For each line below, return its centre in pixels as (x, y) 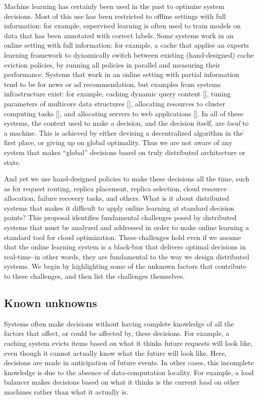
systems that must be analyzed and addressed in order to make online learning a (127, 227)
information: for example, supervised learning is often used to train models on (123, 26)
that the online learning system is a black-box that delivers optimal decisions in (125, 247)
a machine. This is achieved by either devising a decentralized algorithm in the (124, 132)
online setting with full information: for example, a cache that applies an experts (127, 45)
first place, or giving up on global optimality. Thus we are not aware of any (118, 142)
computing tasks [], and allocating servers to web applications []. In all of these (124, 113)
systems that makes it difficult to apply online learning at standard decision (119, 207)
